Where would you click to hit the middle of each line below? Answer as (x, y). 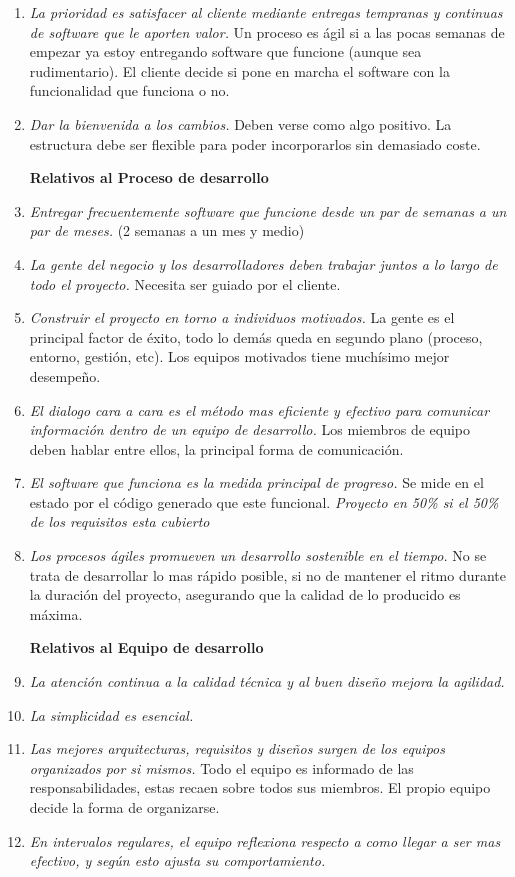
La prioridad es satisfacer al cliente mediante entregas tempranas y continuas (266, 12)
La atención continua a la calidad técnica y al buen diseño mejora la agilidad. (267, 681)
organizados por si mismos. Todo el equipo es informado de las (221, 767)
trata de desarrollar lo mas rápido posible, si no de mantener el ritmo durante (268, 574)
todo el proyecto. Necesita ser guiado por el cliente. (185, 283)
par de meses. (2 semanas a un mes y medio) (167, 230)
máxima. (56, 613)
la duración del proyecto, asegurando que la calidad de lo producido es (245, 594)
